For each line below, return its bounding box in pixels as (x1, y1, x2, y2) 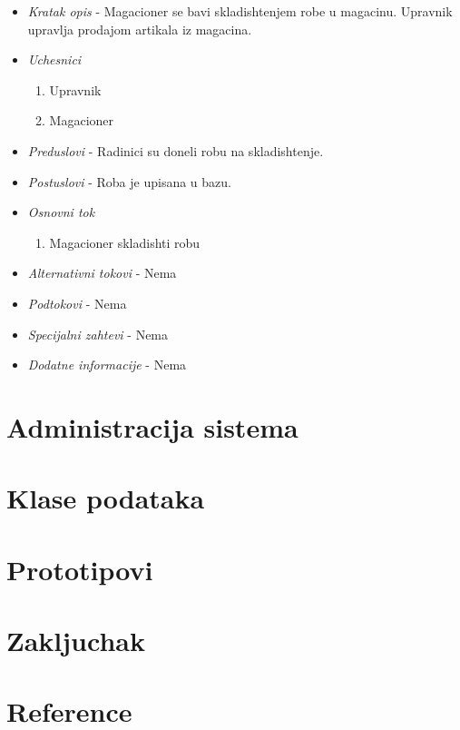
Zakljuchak (6, 622, 145, 659)
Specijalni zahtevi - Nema (27, 324, 169, 343)
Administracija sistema (6, 408, 299, 445)
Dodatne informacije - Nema (27, 355, 187, 374)
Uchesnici (27, 50, 82, 69)
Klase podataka (6, 479, 205, 517)
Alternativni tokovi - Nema (27, 263, 177, 282)
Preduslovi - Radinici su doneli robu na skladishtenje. (27, 141, 324, 160)
